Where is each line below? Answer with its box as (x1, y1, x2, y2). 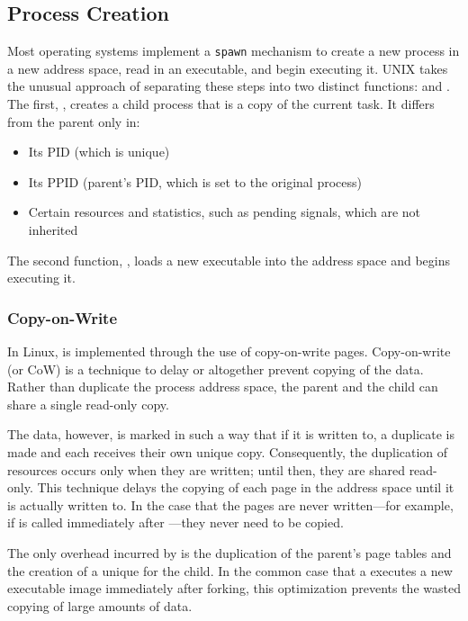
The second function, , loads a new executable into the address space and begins (7, 250, 451, 269)
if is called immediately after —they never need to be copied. (7, 513, 344, 532)
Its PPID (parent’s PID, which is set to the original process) (28, 172, 362, 191)
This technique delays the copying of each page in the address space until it (37, 478, 454, 497)
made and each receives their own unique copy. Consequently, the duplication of (7, 442, 448, 461)
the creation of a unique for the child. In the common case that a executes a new (7, 561, 453, 580)
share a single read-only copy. (7, 394, 169, 413)
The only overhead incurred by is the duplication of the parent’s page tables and (7, 543, 452, 562)
